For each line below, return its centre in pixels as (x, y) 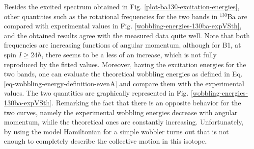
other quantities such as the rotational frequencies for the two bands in (111, 16)
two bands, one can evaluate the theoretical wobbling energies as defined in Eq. (123, 74)
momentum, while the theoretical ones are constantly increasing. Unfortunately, (124, 122)
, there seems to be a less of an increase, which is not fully (129, 54)
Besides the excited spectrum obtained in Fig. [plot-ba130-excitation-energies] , (122, 6)
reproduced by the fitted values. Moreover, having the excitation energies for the (125, 64)
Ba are (237, 16)
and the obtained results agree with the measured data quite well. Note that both (127, 35)
